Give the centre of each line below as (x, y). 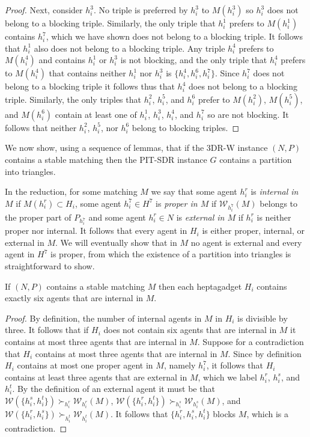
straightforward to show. (50, 266)
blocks (224, 413)
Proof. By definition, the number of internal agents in (103, 318)
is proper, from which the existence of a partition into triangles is (171, 254)
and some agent (117, 217)
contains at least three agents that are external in (96, 377)
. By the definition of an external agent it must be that (114, 389)
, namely (180, 365)
